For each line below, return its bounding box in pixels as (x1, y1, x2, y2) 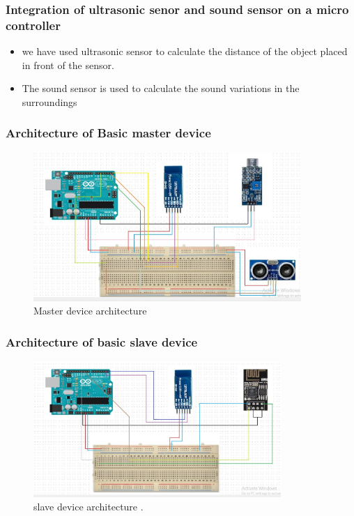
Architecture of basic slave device (6, 333, 198, 350)
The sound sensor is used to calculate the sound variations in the (22, 81, 300, 96)
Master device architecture (33, 303, 147, 318)
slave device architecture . (33, 499, 144, 514)
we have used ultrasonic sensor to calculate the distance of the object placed (22, 44, 348, 59)
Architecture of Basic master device (6, 124, 211, 142)
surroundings (22, 94, 77, 109)
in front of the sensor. (22, 57, 114, 72)
